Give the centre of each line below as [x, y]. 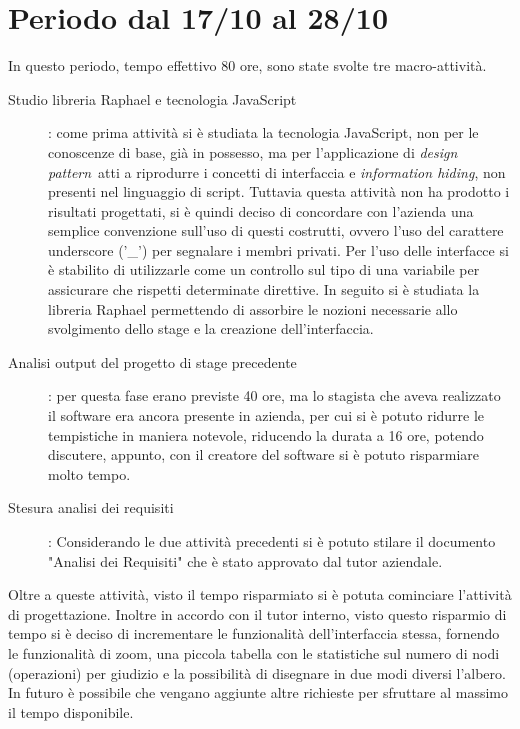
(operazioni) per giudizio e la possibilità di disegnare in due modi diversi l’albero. [257, 672]
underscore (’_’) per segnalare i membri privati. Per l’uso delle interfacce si [278, 249]
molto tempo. [89, 473]
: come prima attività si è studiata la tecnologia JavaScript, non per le [263, 132]
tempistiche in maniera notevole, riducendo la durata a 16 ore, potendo [266, 434]
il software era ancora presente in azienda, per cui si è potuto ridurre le [266, 415]
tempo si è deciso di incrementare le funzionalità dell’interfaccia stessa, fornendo [254, 633]
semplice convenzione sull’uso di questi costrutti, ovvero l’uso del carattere [276, 230]
